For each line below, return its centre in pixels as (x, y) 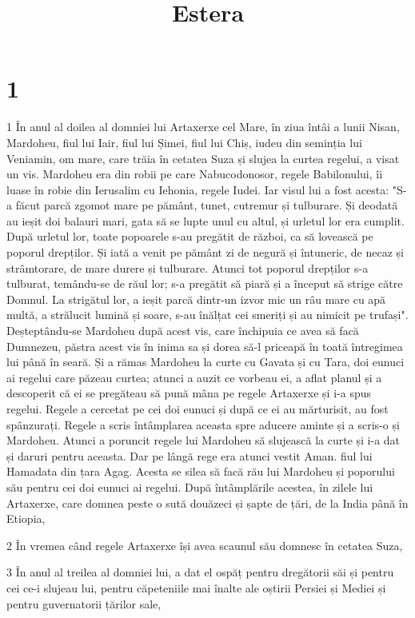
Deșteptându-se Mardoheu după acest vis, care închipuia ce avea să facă (183, 331)
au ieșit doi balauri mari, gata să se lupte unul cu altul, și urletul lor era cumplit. (206, 220)
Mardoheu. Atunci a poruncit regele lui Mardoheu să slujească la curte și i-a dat (204, 440)
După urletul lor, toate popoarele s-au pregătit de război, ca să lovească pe (190, 236)
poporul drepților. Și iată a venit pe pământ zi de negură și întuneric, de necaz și (205, 252)
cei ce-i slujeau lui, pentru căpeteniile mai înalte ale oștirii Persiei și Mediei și (196, 587)
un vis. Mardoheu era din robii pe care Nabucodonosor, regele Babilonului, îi (195, 174)
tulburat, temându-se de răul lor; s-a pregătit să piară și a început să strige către (205, 283)
